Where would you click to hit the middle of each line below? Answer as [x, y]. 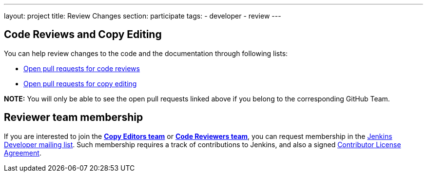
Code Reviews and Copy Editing [83, 35]
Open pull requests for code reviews [82, 68]
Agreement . [23, 153]
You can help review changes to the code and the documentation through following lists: [146, 53]
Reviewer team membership [74, 117]
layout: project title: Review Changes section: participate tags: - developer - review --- [143, 16]
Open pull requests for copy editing [80, 83]
